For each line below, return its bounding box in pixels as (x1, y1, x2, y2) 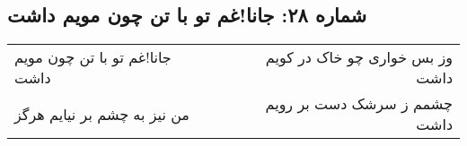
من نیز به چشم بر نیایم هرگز (14, 103, 189, 125)
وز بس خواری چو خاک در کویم (265, 47, 453, 68)
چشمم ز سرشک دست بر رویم (265, 93, 453, 115)
